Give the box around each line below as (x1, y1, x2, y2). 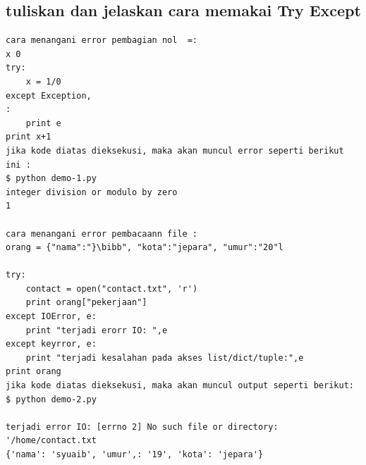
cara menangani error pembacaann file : (6, 228, 198, 239)
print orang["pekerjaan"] (25, 297, 147, 308)
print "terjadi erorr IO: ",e (25, 325, 168, 335)
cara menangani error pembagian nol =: (6, 35, 198, 46)
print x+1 (6, 132, 51, 142)
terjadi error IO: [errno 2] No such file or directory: (6, 421, 279, 432)
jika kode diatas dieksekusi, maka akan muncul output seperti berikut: (6, 380, 354, 391)
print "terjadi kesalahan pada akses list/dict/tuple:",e (25, 352, 304, 363)
